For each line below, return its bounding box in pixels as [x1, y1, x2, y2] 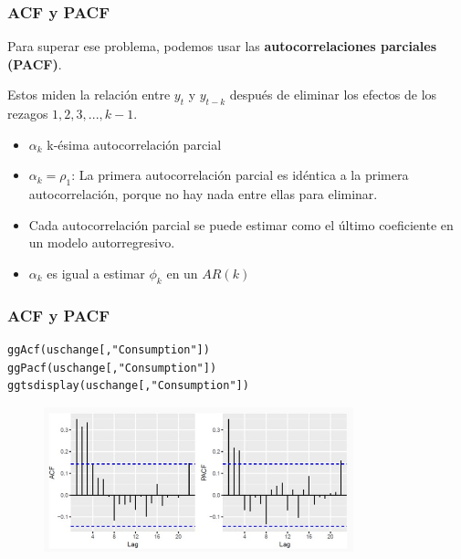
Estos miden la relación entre [7, 85, 171, 104]
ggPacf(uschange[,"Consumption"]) [7, 361, 217, 374]
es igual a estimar [47, 263, 145, 282]
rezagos [7, 104, 48, 123]
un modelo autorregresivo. [28, 233, 175, 252]
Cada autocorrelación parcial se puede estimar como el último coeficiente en [28, 215, 454, 234]
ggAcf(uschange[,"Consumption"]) [7, 343, 210, 356]
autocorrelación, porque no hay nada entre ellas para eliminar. [28, 185, 378, 204]
